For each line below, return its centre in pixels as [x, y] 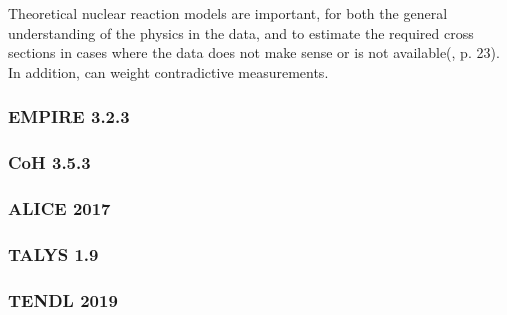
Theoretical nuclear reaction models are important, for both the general [228, 13]
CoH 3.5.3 [49, 162]
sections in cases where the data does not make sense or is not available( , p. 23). [254, 52]
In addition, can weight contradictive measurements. [168, 71]
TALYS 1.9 [53, 253]
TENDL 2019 [63, 299]
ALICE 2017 [59, 207]
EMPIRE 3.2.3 [69, 116]
